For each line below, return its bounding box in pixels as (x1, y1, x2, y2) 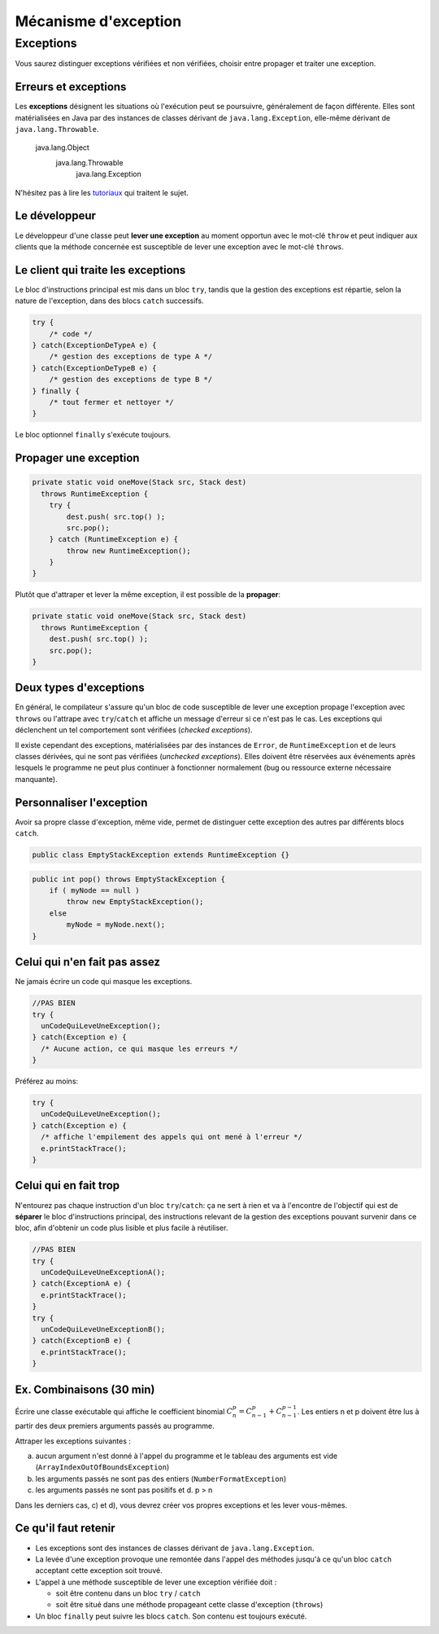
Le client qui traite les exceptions (15, 263, 186, 277)
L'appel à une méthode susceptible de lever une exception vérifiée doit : (35, 1577, 277, 1587)
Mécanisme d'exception (15, 12, 182, 30)
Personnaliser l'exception (15, 795, 148, 810)
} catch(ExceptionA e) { (32, 1279, 132, 1289)
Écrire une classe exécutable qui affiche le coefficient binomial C (15, 1406, 233, 1417)
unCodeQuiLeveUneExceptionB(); (41, 1324, 166, 1333)
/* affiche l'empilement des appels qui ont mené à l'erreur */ (41, 1132, 302, 1142)
